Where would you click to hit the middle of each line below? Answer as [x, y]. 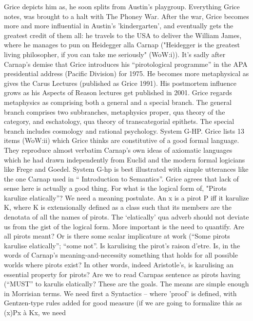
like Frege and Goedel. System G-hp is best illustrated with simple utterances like [126, 169]
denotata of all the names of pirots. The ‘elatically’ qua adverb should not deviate [126, 217]
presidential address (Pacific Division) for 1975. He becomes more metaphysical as [126, 73]
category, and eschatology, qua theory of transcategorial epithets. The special [119, 121]
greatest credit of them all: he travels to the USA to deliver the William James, [123, 35]
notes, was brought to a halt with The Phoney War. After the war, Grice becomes [126, 16]
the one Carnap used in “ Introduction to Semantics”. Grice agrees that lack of [121, 178]
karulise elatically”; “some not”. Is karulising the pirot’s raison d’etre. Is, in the [122, 245]
